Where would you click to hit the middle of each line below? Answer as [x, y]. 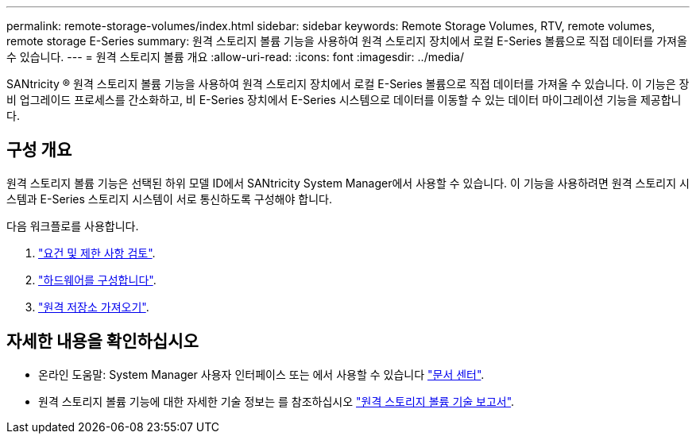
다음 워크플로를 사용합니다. [73, 226]
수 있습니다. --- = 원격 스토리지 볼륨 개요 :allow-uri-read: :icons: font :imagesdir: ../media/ [235, 57]
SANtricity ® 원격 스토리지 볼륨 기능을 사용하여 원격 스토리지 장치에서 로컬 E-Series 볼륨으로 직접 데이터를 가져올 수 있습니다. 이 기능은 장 [348, 84]
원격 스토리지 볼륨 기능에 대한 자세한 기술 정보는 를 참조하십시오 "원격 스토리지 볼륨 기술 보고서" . [276, 401]
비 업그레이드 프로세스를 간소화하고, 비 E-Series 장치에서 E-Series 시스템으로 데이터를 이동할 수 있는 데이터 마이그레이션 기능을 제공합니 [344, 100]
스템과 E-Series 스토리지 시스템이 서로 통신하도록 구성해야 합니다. [169, 199]
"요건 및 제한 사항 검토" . [97, 253]
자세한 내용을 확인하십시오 [102, 342]
